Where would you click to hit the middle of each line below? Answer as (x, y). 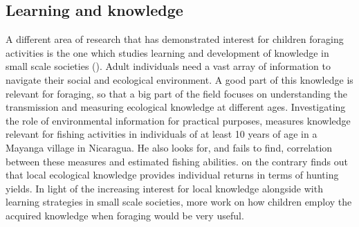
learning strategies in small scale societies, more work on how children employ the (179, 202)
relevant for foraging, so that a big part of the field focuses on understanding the (177, 93)
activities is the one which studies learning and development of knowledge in (167, 52)
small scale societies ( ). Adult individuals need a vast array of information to (168, 66)
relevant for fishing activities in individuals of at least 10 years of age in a (162, 134)
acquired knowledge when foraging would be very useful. (125, 215)
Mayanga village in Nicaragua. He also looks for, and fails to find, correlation (169, 147)
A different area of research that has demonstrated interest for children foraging (175, 39)
